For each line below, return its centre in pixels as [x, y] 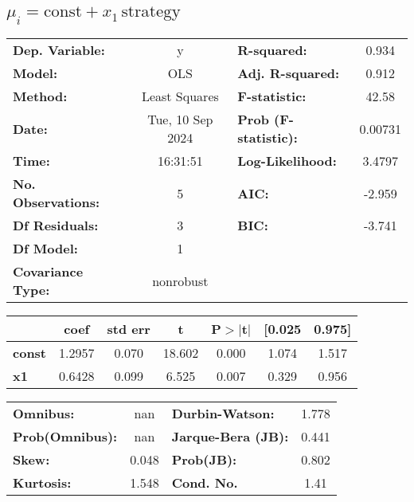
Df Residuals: [56, 225]
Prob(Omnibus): [65, 436]
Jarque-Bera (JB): [230, 436]
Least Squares [180, 96]
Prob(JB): [204, 459]
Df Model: [45, 248]
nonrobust [180, 280]
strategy [151, 12]
